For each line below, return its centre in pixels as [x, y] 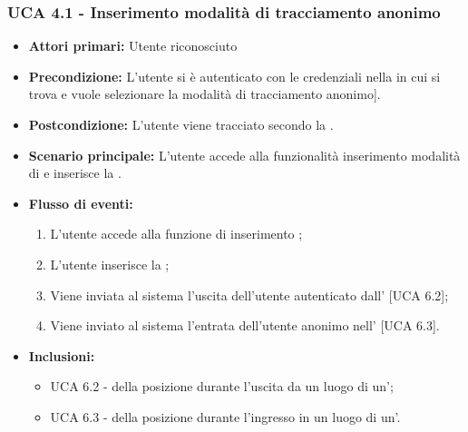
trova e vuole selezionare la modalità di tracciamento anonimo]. [205, 94]
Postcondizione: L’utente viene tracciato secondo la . [181, 124]
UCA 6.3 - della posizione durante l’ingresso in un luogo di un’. [225, 416]
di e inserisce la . [75, 173]
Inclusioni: [62, 355]
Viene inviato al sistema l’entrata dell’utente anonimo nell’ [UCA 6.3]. [245, 325]
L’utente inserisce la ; [110, 264]
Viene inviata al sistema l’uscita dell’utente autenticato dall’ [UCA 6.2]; [249, 295]
